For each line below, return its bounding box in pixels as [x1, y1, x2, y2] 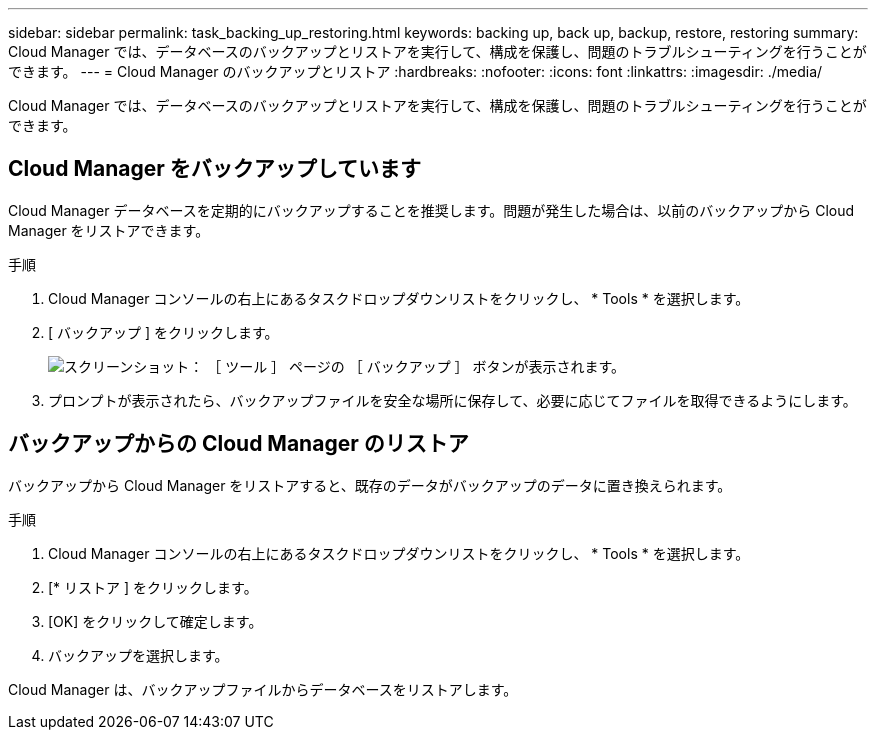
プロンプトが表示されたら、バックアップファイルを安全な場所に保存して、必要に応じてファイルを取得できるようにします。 [48, 391, 857, 409]
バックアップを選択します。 [48, 646, 229, 664]
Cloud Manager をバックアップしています [8, 156, 422, 182]
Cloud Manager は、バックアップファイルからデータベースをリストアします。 [8, 680, 518, 698]
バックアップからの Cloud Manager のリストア [8, 431, 469, 457]
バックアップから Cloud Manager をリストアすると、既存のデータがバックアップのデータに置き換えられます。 [8, 476, 732, 494]
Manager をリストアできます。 [8, 221, 210, 239]
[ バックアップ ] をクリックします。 [48, 323, 279, 341]
